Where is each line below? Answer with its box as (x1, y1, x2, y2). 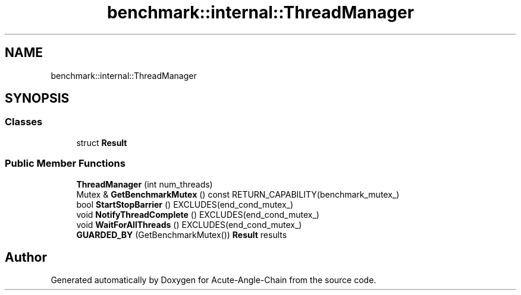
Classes (5, 116, 43, 128)
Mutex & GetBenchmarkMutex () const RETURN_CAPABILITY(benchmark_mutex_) (76, 189, 400, 199)
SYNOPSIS (5, 91, 70, 106)
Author (5, 249, 47, 265)
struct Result (76, 137, 127, 148)
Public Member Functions (5, 157, 125, 170)
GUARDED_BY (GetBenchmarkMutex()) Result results (76, 229, 287, 240)
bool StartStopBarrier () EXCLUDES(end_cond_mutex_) (76, 199, 294, 210)
